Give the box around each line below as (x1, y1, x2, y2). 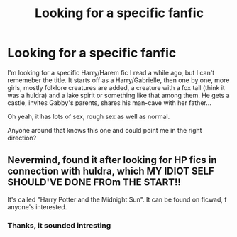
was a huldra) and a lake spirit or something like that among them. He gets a (7, 91, 230, 99)
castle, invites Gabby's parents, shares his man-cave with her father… (7, 98, 211, 107)
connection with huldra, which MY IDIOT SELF (7, 165, 214, 177)
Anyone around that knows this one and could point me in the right (7, 126, 202, 134)
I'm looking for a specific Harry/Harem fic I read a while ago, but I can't (7, 68, 215, 77)
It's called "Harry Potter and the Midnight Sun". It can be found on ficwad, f (7, 195, 227, 204)
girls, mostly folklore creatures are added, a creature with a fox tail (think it (7, 83, 225, 92)
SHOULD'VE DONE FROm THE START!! (7, 176, 181, 189)
